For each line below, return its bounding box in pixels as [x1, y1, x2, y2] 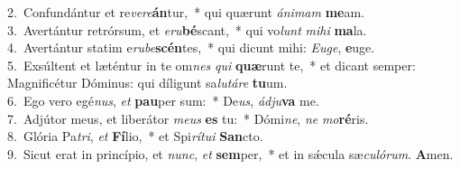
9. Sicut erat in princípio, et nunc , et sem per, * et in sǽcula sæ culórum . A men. [7, 144, 454, 163]
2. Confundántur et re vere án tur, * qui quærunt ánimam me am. [7, 3, 365, 21]
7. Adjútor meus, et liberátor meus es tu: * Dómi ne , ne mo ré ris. [7, 108, 369, 127]
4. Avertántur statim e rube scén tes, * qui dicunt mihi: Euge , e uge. [7, 38, 375, 57]
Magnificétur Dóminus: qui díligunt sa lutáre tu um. [7, 73, 288, 92]
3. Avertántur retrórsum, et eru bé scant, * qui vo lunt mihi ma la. [7, 20, 367, 39]
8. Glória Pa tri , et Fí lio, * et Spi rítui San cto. [7, 127, 263, 146]
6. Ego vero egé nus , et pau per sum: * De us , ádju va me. [7, 90, 319, 109]
